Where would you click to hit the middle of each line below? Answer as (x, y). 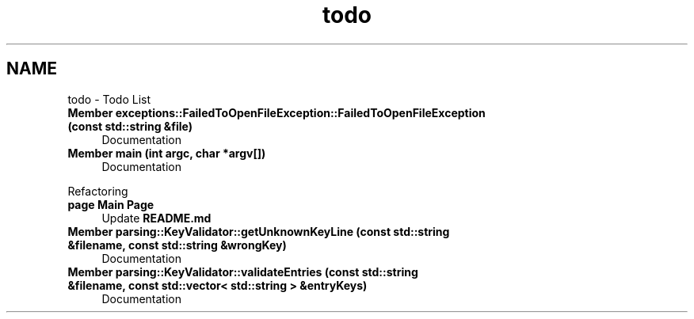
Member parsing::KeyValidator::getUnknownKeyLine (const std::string (259, 231)
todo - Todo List (109, 99)
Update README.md (156, 218)
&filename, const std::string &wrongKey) (177, 245)
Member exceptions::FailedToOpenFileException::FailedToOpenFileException (276, 112)
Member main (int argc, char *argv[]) (167, 153)
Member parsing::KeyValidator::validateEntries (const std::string (243, 272)
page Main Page (111, 204)
